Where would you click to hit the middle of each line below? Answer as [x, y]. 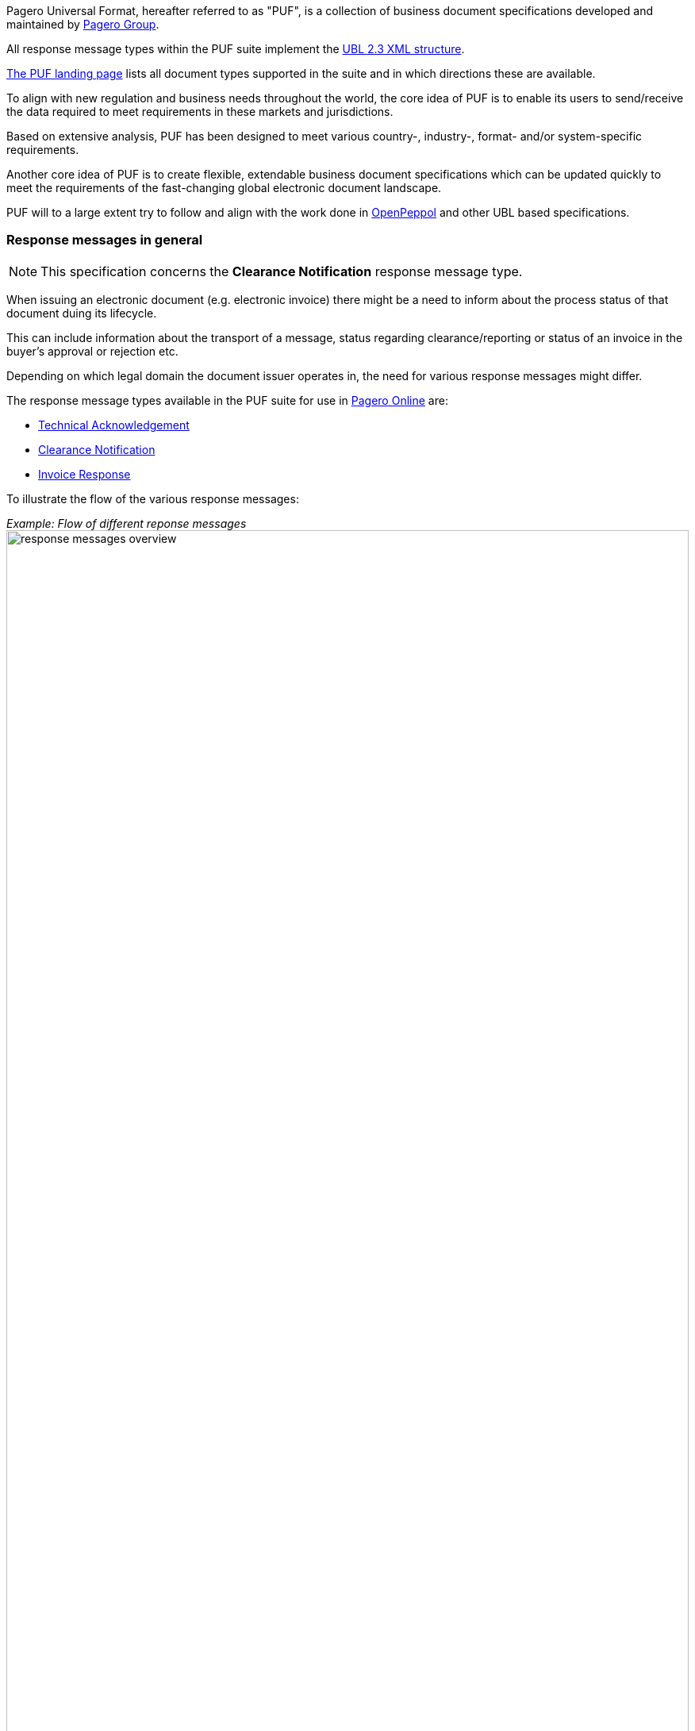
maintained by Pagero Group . [83, 24]
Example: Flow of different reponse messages [127, 523]
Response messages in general [105, 240]
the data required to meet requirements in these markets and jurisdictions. [200, 112]
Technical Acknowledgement [114, 425]
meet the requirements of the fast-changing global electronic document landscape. [224, 188]
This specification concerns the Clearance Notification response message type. [282, 271]
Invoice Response [84, 474]
